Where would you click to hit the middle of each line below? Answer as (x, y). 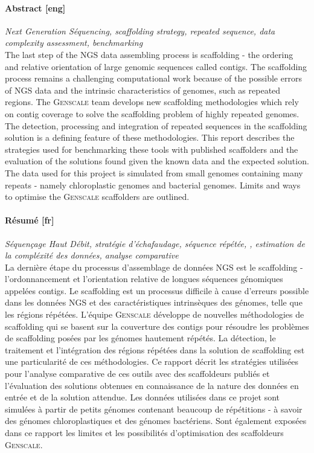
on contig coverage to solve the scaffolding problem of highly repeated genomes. (152, 113)
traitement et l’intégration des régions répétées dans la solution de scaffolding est (155, 349)
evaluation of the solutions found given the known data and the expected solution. (157, 161)
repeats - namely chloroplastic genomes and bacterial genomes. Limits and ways (153, 185)
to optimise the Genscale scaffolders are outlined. (97, 197)
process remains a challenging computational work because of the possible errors (153, 78)
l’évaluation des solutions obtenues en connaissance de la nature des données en (152, 385)
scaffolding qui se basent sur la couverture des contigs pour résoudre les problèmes (157, 326)
